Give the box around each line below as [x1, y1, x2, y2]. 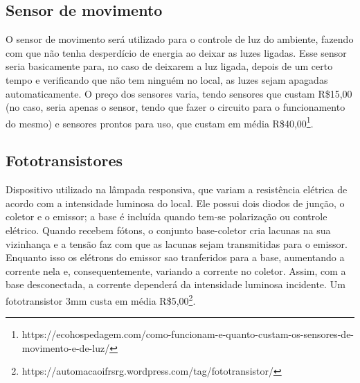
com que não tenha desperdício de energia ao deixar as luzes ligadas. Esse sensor [6, 45, 347, 60]
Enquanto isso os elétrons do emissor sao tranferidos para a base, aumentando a [6, 250, 345, 265]
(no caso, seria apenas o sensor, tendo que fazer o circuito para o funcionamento [6, 100, 345, 114]
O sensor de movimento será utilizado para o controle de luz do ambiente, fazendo [6, 32, 354, 46]
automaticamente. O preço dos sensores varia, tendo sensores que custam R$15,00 [6, 86, 352, 100]
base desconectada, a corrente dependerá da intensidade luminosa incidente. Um [6, 277, 345, 292]
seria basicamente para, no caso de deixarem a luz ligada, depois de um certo [6, 59, 333, 73]
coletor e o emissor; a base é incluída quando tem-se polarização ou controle [6, 209, 327, 224]
